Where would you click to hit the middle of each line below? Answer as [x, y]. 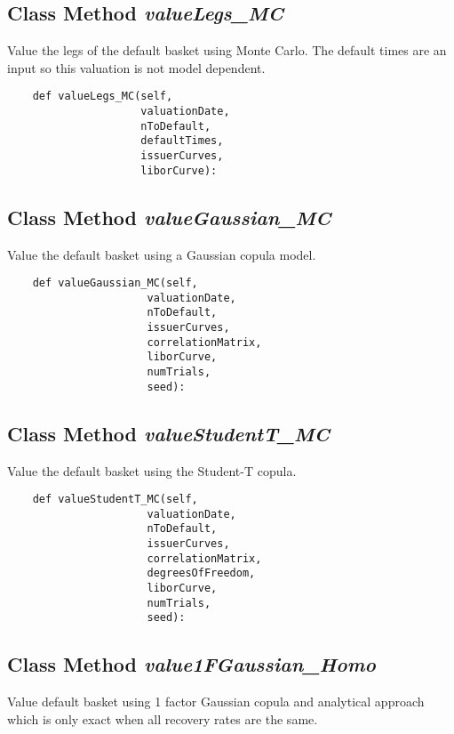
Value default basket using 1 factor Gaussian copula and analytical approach [216, 702]
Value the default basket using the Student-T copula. [152, 470]
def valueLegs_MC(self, [103, 97]
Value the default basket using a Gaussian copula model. [162, 254]
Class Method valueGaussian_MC [169, 217]
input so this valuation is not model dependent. [136, 67]
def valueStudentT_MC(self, [115, 500]
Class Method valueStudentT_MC [168, 433]
